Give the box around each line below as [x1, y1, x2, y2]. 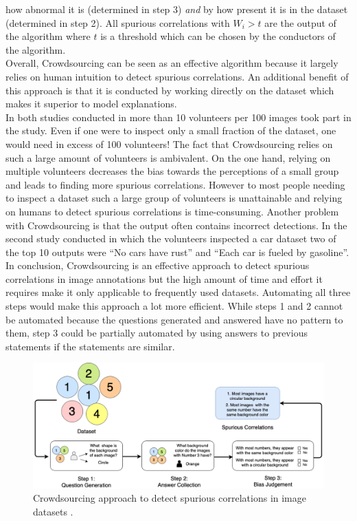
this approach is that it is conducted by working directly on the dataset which [5, 83, 334, 97]
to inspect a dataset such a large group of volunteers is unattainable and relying [5, 191, 343, 205]
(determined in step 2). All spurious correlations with [5, 15, 230, 30]
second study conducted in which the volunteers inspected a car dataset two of [5, 231, 336, 246]
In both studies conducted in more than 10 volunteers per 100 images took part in [5, 109, 352, 124]
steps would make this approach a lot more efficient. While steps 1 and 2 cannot [5, 299, 343, 313]
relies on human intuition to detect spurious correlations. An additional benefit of [5, 69, 349, 83]
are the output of [264, 15, 336, 30]
